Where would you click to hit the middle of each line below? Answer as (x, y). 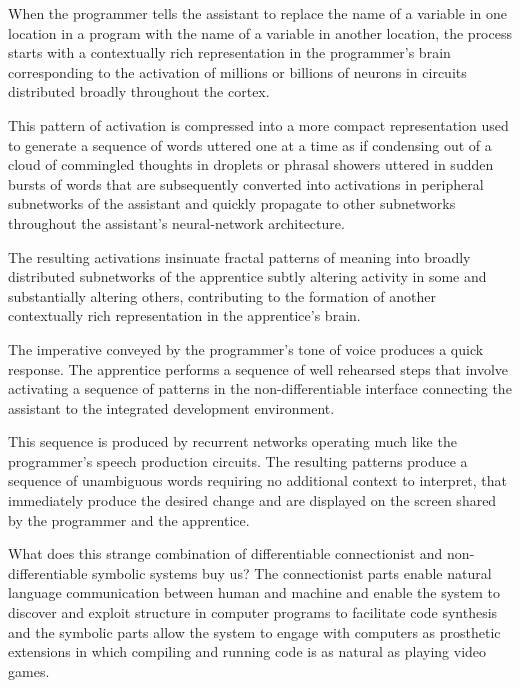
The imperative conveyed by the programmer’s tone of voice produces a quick (246, 348)
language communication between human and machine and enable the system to (254, 592)
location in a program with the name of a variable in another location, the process (260, 32)
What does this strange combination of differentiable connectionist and (225, 553)
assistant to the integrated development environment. (171, 407)
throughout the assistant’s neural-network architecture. (176, 222)
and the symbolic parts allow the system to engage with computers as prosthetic (254, 631)
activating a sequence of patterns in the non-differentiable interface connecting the (260, 388)
